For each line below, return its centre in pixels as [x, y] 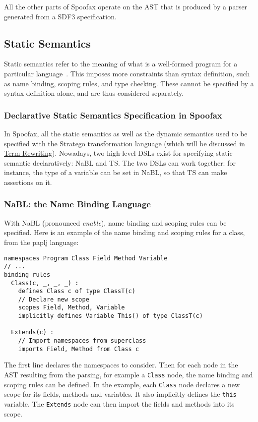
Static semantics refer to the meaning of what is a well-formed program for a [121, 64]
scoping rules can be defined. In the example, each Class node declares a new [122, 384]
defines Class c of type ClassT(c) [77, 291]
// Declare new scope [54, 299]
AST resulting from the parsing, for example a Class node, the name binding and [129, 375]
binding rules [27, 274]
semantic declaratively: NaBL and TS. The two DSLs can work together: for [120, 162]
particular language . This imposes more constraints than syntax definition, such [127, 73]
